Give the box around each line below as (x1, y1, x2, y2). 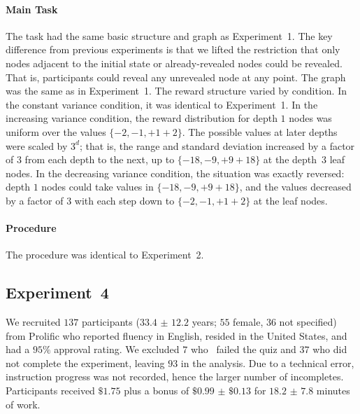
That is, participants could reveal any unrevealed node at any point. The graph (6, 69, 346, 84)
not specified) (279, 315, 337, 329)
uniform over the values (6, 124, 106, 139)
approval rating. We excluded (54, 342, 180, 357)
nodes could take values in (41, 179, 154, 194)
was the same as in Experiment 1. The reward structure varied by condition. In (6, 83, 347, 98)
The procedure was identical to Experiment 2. (6, 247, 204, 262)
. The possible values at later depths (182, 124, 338, 139)
